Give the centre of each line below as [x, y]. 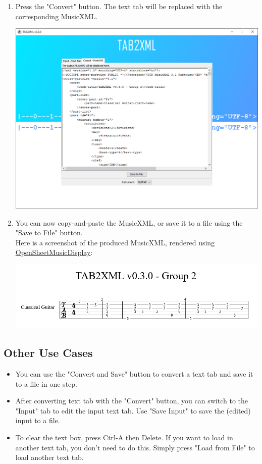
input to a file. [38, 420]
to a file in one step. [46, 383]
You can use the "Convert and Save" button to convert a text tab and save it [134, 374]
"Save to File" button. [49, 233]
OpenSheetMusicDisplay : [54, 252]
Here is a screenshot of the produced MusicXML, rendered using [115, 242]
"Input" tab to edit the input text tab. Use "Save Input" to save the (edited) [133, 410]
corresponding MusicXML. [57, 16]
